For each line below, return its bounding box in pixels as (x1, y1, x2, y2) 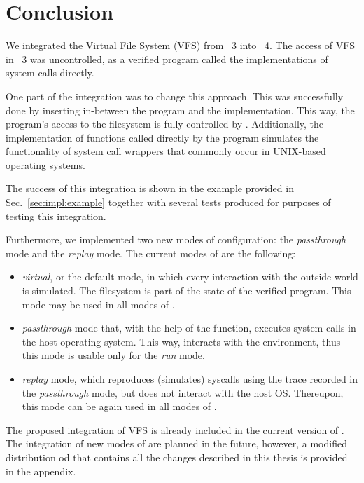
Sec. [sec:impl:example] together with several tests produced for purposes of (6, 195, 331, 210)
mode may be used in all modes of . (22, 297, 175, 311)
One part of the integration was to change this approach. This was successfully (6, 88, 344, 103)
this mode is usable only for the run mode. (22, 348, 205, 362)
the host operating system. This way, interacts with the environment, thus (22, 334, 341, 348)
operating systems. (6, 157, 85, 172)
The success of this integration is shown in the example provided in (6, 181, 294, 196)
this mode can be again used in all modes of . (22, 399, 217, 414)
